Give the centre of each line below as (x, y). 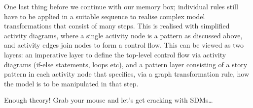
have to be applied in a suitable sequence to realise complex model (105, 16)
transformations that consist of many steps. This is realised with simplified (117, 26)
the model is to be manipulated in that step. (71, 83)
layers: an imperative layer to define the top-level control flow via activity (115, 54)
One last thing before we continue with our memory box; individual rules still (121, 6)
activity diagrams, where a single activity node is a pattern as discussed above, (123, 35)
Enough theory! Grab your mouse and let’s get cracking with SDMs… (108, 100)
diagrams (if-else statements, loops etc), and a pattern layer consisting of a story (126, 64)
